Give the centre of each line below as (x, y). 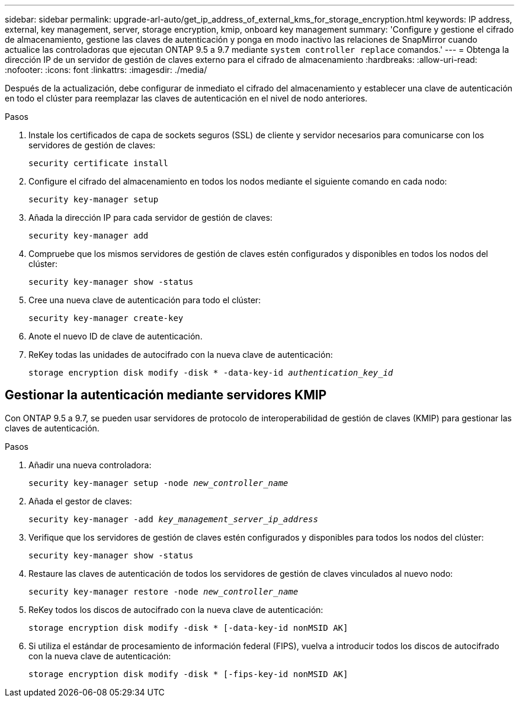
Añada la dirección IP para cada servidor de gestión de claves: (150, 217)
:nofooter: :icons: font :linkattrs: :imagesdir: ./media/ (106, 70)
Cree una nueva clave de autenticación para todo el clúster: (145, 300)
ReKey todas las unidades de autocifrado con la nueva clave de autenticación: (181, 355)
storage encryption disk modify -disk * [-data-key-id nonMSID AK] (188, 628)
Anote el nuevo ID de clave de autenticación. (116, 336)
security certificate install (99, 163)
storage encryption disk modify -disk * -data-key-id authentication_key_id (211, 373)
